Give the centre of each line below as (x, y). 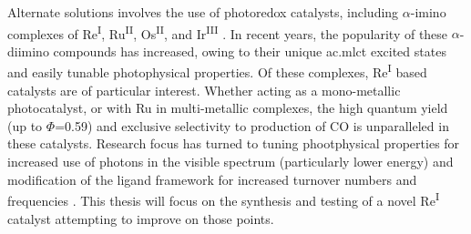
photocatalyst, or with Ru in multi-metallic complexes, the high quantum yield (228, 108)
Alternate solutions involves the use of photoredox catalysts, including (203, 12)
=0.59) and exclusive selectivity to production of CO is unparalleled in (252, 125)
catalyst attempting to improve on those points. (141, 218)
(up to (25, 125)
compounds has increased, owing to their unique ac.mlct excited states (250, 51)
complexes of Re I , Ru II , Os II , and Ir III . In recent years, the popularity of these (228, 32)
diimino (28, 51)
